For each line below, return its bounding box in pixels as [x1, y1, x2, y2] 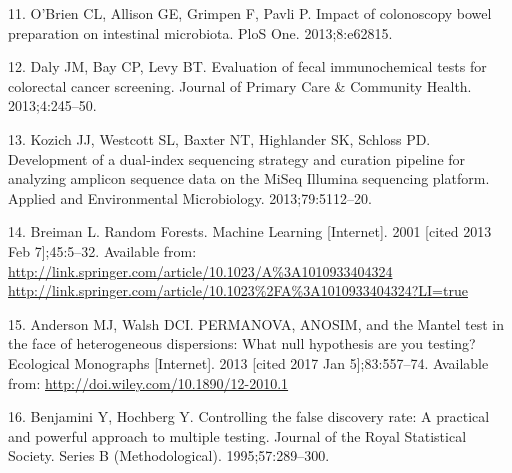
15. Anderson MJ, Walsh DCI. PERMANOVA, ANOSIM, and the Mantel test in [8, 313, 504, 334]
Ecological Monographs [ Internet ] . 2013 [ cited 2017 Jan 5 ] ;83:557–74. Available [8, 352, 489, 373]
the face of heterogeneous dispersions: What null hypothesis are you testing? [8, 333, 476, 354]
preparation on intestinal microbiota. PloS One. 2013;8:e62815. [8, 22, 393, 43]
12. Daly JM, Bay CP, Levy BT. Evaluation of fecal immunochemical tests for [8, 56, 487, 77]
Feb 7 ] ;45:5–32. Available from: [8, 240, 197, 261]
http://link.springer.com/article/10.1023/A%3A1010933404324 [8, 260, 393, 281]
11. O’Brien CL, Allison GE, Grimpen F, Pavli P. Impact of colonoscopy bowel [8, 3, 492, 23]
